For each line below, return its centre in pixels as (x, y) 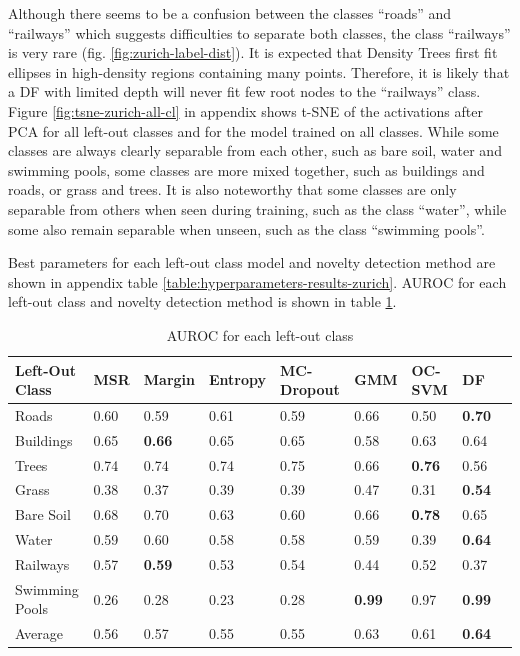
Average (39, 633)
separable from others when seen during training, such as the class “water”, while (257, 208)
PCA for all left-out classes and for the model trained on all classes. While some (253, 130)
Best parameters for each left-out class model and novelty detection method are (252, 262)
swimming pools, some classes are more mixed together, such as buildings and (246, 169)
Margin (169, 379)
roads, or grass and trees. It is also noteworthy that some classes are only (232, 189)
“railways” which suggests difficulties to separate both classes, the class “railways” (259, 32)
